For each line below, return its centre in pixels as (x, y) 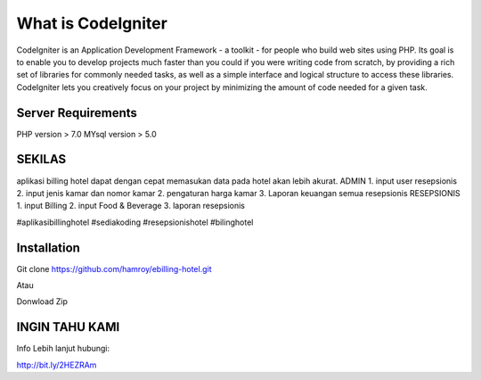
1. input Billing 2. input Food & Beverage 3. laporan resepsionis (130, 206)
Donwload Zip (42, 302)
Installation (48, 248)
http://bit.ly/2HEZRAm (57, 365)
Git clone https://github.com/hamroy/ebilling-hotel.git (114, 268)
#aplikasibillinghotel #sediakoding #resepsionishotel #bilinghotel (135, 222)
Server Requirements (77, 113)
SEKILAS (41, 159)
